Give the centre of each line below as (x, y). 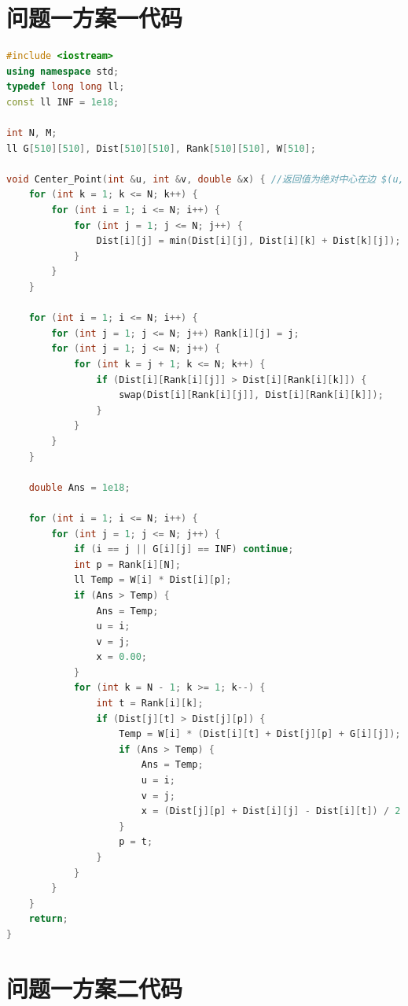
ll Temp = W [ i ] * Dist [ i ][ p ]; (153, 580)
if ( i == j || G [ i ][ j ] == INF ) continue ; (184, 549)
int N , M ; (32, 133)
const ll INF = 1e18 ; (63, 102)
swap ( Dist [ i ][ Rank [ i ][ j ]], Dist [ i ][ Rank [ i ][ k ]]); (251, 395)
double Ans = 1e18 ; (79, 487)
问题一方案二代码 (95, 988)
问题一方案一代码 (95, 18)
